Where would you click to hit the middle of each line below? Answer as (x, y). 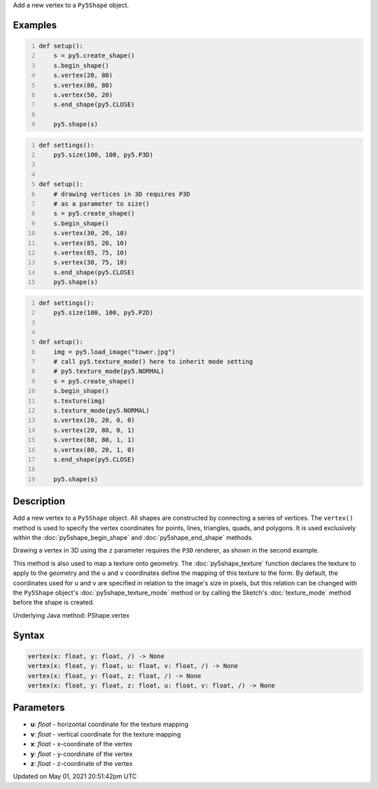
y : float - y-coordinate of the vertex (82, 754)
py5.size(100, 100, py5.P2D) (104, 313)
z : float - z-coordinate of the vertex (82, 764)
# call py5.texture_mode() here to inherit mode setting (153, 362)
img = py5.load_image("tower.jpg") (114, 352)
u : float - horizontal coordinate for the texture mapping (110, 725)
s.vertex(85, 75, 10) (91, 253)
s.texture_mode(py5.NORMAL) (101, 411)
